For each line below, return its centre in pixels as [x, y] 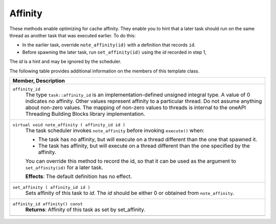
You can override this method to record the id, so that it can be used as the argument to [131, 161]
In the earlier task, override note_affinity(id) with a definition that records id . [109, 45]
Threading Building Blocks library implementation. [85, 114]
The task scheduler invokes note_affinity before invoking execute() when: [115, 130]
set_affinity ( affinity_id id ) [51, 187]
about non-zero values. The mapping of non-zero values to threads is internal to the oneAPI [136, 107]
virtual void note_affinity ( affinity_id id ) [69, 125]
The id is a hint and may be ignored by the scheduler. [65, 62]
